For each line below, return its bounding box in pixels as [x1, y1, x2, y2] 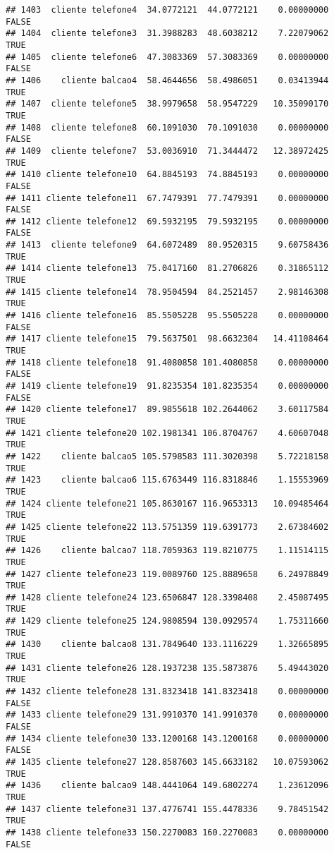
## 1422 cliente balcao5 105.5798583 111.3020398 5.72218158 [6, 451, 329, 461]
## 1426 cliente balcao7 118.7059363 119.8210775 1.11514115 [6, 545, 329, 556]
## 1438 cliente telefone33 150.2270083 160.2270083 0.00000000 [6, 827, 329, 837]
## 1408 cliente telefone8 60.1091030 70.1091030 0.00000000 [6, 122, 329, 133]
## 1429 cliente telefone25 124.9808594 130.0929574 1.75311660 [6, 616, 329, 627]
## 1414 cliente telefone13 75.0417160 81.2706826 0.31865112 [6, 263, 329, 274]
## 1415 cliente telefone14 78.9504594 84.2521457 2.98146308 [6, 286, 329, 297]
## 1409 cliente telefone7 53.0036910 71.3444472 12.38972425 [6, 145, 329, 156]
